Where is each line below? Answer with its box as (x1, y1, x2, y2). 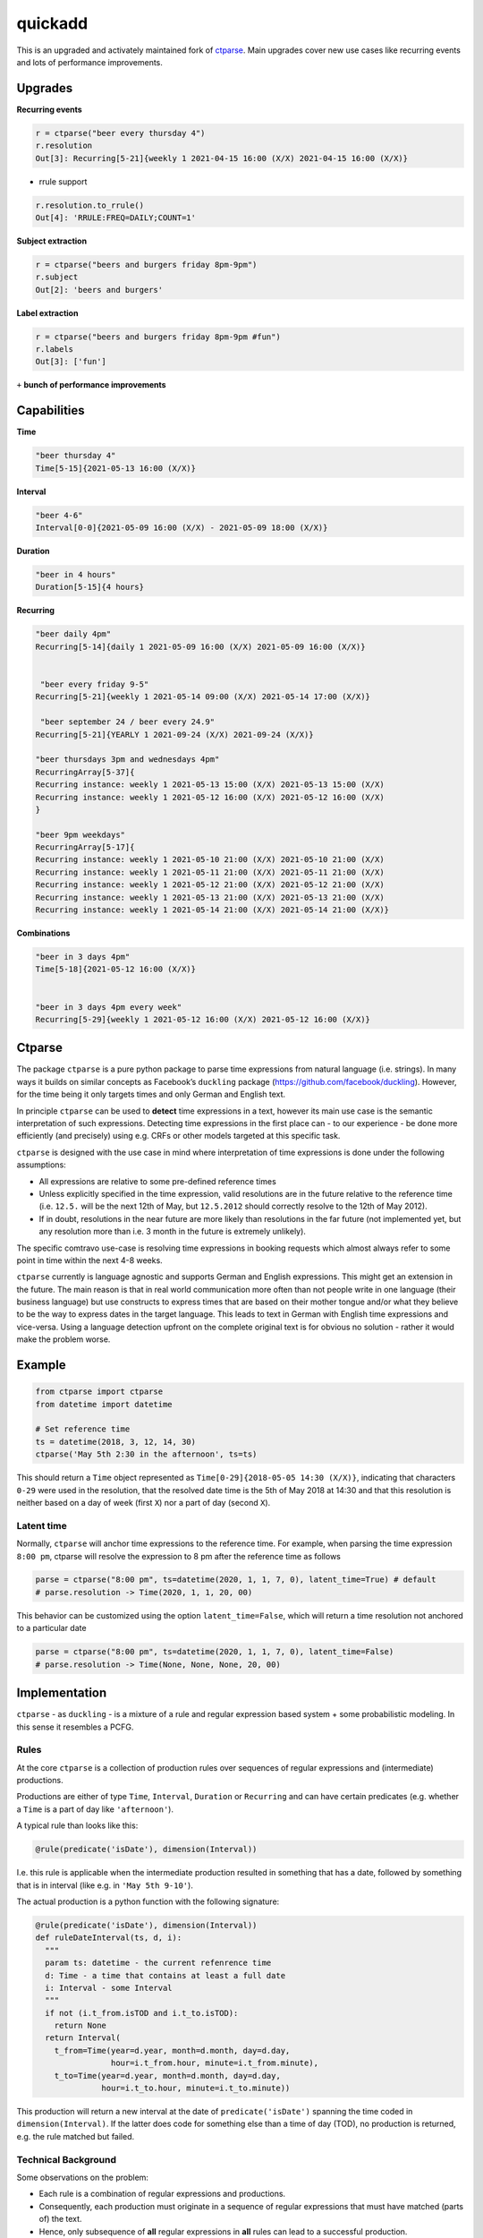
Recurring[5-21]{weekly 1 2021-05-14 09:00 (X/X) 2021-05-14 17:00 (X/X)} (35, 692, 371, 702)
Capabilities (16, 403, 85, 418)
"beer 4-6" (35, 510, 83, 520)
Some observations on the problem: (16, 2172, 149, 2182)
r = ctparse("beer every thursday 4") (35, 128, 206, 138)
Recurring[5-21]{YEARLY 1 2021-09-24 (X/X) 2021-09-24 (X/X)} (35, 730, 314, 739)
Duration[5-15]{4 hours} (35, 582, 145, 593)
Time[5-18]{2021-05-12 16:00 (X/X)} (35, 964, 197, 975)
